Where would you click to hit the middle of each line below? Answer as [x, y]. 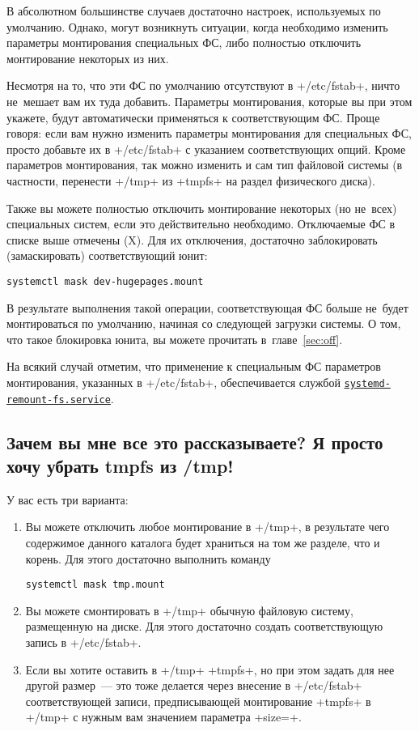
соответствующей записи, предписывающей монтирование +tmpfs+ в [198, 701]
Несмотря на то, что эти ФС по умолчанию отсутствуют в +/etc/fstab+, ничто [203, 85]
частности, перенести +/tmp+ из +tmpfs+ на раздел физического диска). [191, 180]
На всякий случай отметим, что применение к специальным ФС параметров [194, 366]
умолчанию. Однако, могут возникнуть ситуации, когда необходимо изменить [197, 26]
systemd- [367, 383]
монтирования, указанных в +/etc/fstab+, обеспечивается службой [174, 382]
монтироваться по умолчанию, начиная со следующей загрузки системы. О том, [204, 323]
